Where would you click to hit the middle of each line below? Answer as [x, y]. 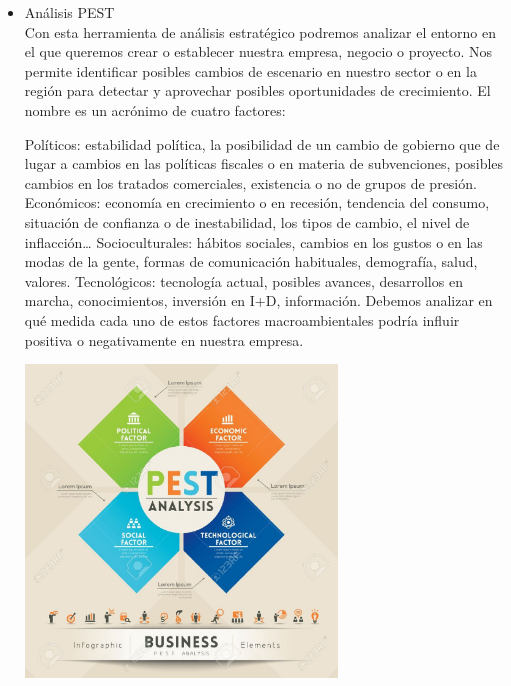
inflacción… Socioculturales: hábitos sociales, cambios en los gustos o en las [253, 241]
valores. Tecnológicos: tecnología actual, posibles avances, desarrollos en [243, 280]
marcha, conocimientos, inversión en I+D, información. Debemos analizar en [258, 300]
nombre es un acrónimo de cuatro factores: [155, 109]
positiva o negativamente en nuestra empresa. [164, 339]
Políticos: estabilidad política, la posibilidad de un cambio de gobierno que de [262, 143]
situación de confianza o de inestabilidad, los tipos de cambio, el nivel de [247, 221]
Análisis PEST [69, 12]
